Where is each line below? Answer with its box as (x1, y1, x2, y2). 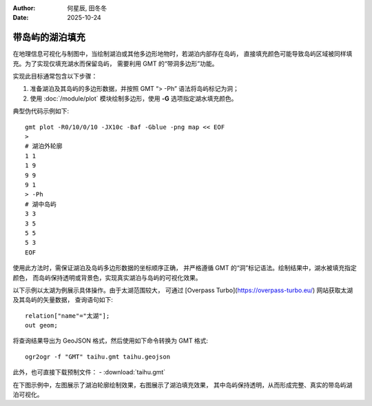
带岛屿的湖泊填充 (12, 32, 85, 43)
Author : (12, 4, 36, 12)
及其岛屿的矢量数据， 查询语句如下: (12, 296, 113, 304)
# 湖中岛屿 (25, 200, 56, 208)
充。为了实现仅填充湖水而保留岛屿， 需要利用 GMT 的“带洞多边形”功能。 (12, 59, 218, 68)
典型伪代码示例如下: (12, 107, 70, 115)
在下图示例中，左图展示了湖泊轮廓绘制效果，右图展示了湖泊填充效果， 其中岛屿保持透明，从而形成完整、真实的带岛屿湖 (12, 380, 353, 389)
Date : (12, 14, 29, 22)
